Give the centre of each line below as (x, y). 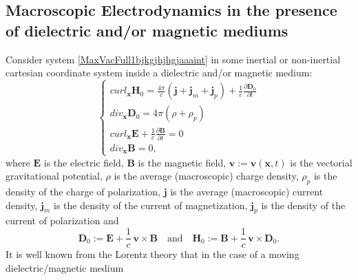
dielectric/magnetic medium (65, 267)
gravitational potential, (54, 176)
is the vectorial (321, 162)
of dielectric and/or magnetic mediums (147, 30)
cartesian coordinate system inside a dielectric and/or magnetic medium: (159, 73)
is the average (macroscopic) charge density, (206, 176)
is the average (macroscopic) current (247, 192)
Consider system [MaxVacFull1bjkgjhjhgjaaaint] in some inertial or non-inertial (173, 59)
